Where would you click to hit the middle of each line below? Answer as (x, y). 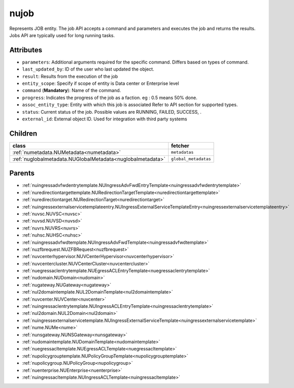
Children (23, 133)
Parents (22, 173)
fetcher (180, 146)
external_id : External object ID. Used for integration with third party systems (105, 119)
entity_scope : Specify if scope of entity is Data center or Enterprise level (101, 83)
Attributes (26, 50)
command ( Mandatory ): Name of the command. (72, 90)
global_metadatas (191, 159)
